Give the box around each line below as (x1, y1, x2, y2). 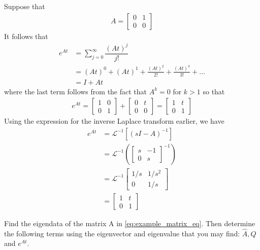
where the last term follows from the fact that (4, 86, 147, 96)
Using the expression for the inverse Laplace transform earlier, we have (4, 116, 224, 126)
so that (203, 86, 225, 96)
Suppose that (4, 1, 45, 11)
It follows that (4, 30, 48, 41)
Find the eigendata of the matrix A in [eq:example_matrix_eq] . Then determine (4, 218, 255, 229)
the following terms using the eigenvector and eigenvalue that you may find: (4, 228, 240, 238)
